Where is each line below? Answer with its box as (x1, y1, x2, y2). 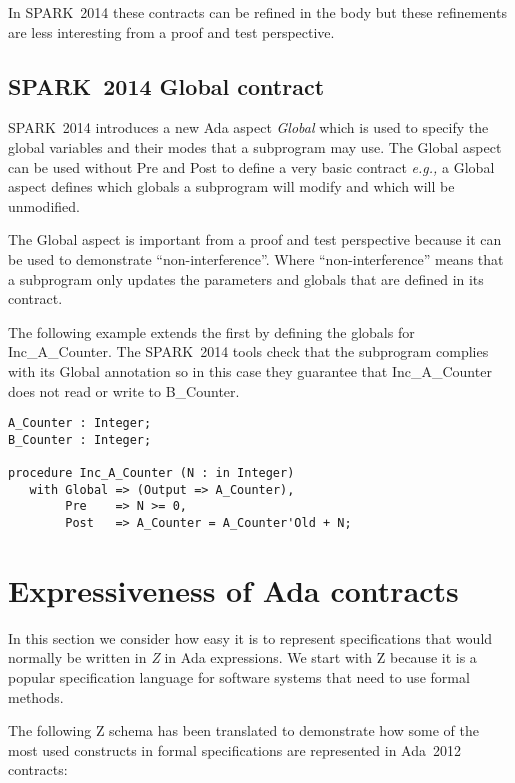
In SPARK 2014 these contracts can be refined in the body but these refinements (8, 2, 507, 22)
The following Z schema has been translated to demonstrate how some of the (8, 720, 479, 741)
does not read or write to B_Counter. (8, 380, 240, 401)
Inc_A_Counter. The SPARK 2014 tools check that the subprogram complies (8, 341, 489, 362)
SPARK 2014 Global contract (8, 70, 325, 101)
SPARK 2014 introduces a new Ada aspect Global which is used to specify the (8, 117, 489, 138)
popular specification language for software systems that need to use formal (8, 667, 470, 688)
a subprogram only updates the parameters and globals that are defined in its (8, 268, 484, 289)
